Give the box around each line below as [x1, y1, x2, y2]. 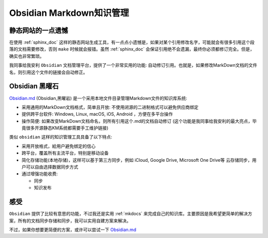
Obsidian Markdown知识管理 [9, 7, 129, 18]
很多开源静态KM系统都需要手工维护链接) [25, 125, 109, 131]
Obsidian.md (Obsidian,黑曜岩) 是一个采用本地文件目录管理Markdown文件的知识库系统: [9, 95, 188, 101]
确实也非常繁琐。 [9, 53, 44, 59]
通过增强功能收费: [21, 171, 58, 177]
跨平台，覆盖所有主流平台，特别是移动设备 [21, 150, 109, 156]
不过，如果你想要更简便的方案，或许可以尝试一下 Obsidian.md [9, 227, 136, 233]
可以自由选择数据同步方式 [25, 164, 78, 170]
